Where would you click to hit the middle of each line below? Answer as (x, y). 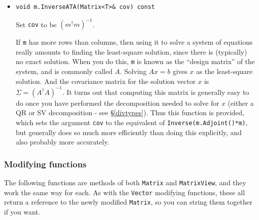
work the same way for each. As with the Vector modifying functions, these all (125, 192)
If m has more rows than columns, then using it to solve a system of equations (134, 42)
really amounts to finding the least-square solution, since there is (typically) (131, 51)
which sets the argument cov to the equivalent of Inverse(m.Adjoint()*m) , (132, 122)
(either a (241, 103)
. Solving (133, 71)
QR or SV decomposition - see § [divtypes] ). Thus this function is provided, (130, 112)
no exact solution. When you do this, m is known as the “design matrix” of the (135, 61)
